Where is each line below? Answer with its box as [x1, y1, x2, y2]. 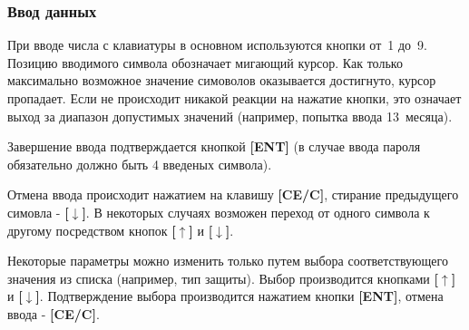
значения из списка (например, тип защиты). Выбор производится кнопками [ [7, 268, 438, 287]
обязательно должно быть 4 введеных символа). [7, 154, 272, 173]
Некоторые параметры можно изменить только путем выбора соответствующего [7, 251, 448, 270]
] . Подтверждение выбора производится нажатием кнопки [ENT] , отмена [35, 286, 444, 306]
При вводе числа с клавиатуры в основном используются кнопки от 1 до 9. [7, 35, 427, 54]
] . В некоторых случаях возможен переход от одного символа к [82, 202, 430, 221]
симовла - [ [7, 202, 69, 221]
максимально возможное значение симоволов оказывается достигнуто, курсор [7, 71, 436, 90]
